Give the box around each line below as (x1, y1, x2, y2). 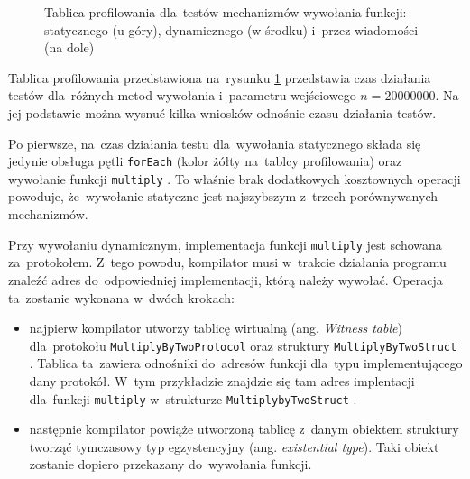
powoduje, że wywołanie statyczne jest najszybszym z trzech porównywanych (8, 187, 438, 206)
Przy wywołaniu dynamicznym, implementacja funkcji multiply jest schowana (8, 235, 442, 253)
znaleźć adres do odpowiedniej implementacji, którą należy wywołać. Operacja (8, 270, 443, 289)
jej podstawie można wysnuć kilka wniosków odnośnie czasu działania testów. (8, 103, 437, 122)
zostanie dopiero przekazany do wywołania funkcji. (29, 455, 312, 474)
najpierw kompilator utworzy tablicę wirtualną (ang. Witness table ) (29, 318, 402, 337)
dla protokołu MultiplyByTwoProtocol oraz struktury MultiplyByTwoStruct (29, 336, 457, 355)
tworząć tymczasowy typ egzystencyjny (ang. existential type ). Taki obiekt (29, 437, 439, 456)
